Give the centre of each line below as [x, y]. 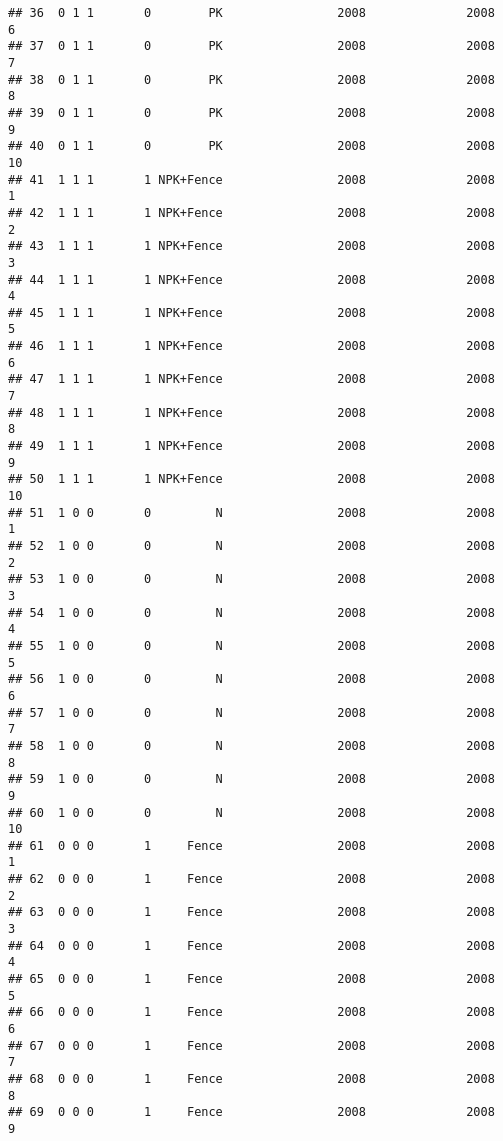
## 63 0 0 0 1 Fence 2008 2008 [251, 912]
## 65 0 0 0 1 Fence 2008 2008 [251, 979]
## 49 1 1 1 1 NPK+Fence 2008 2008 [251, 446]
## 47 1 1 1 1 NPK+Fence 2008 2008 [251, 379]
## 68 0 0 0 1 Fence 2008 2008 [251, 1079]
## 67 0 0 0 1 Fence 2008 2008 [251, 1045]
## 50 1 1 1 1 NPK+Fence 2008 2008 [251, 479]
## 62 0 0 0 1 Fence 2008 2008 [251, 879]
